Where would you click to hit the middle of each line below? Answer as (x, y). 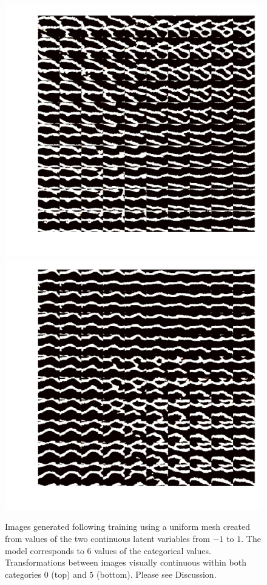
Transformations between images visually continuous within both (126, 562)
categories (23, 574)
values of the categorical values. (153, 550)
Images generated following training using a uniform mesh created (128, 526)
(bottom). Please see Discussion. (157, 574)
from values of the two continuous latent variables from (107, 538)
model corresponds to (45, 550)
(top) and (69, 574)
